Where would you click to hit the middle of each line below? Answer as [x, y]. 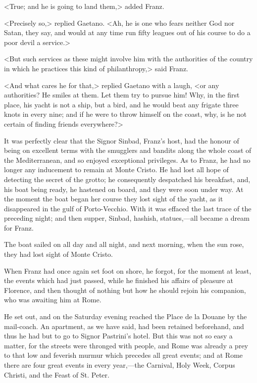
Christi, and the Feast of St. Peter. [57, 374]
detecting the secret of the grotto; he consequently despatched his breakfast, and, [127, 179]
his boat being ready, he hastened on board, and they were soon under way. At [124, 189]
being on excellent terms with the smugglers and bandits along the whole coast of [128, 150]
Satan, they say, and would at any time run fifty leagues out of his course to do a [127, 32]
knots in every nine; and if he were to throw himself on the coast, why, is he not [126, 114]
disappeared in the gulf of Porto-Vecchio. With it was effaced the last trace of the [128, 208]
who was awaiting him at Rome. [53, 300]
